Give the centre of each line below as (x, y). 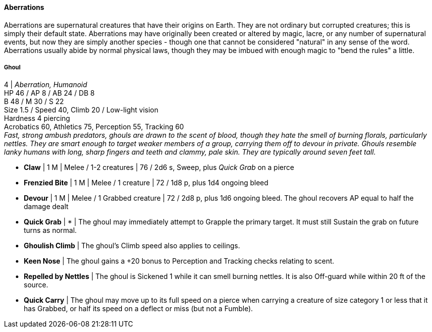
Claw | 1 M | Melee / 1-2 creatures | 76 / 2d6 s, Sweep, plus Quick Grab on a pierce (159, 167)
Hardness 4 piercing (37, 118)
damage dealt (46, 207)
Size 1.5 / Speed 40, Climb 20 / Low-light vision (81, 110)
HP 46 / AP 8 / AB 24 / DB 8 (49, 93)
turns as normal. (50, 230)
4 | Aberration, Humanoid (46, 85)
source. (36, 285)
